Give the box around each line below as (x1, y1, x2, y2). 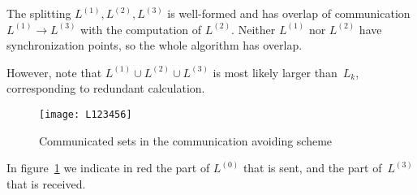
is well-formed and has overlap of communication (167, 5, 411, 21)
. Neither (231, 20, 276, 37)
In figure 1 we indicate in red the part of (6, 159, 210, 176)
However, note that (6, 63, 102, 80)
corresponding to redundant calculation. (6, 80, 205, 97)
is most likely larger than (213, 63, 337, 80)
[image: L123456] (39, 108, 132, 120)
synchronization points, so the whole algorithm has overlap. (6, 37, 303, 54)
